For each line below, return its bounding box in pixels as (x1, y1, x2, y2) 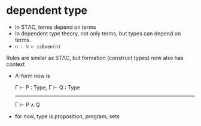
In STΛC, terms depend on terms (14, 23, 96, 31)
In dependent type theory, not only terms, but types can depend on (14, 29, 181, 37)
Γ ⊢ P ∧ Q (14, 101, 40, 108)
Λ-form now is (14, 72, 50, 79)
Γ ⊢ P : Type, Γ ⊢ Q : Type (14, 83, 81, 91)
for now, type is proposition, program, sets (14, 112, 120, 120)
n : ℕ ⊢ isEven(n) (14, 43, 61, 50)
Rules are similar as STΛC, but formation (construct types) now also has (6, 54, 184, 61)
